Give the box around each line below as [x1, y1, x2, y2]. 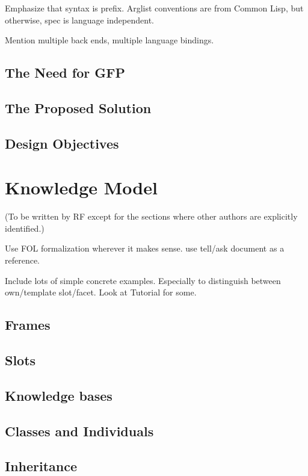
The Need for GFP [5, 63, 125, 82]
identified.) [5, 221, 45, 234]
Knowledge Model [5, 175, 158, 200]
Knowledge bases [5, 386, 112, 404]
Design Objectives [5, 134, 119, 152]
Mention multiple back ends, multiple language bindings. [5, 34, 214, 46]
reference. [5, 254, 40, 267]
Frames [5, 315, 51, 334]
